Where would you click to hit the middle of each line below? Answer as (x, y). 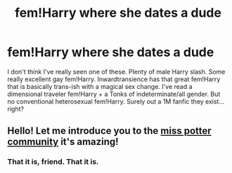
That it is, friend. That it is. (53, 162)
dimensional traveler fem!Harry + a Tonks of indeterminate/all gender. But (114, 94)
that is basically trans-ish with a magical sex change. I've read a (100, 86)
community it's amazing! (63, 142)
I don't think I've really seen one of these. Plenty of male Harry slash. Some (116, 71)
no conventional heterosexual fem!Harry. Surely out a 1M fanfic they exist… (116, 101)
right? (16, 109)
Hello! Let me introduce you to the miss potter (110, 131)
